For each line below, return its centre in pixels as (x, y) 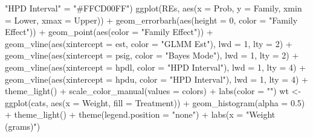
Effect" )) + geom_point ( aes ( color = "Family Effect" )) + (109, 32)
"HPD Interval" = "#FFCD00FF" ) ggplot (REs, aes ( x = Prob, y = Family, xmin (153, 8)
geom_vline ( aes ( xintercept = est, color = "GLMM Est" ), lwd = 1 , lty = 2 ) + (149, 43)
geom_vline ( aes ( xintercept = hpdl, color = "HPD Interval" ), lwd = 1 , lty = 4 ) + (156, 67)
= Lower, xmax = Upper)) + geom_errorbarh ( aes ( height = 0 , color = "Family (151, 20)
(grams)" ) (23, 126)
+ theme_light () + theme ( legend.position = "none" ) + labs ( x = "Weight (140, 114)
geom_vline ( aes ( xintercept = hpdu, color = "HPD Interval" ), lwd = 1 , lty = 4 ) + (156, 79)
